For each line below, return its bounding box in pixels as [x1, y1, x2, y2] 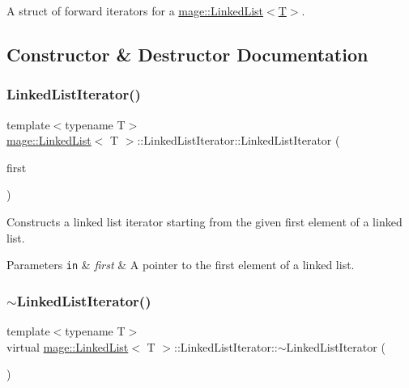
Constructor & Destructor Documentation [6, 41, 369, 66]
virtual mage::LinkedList [6, 338, 129, 355]
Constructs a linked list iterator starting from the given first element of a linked [6, 213, 403, 230]
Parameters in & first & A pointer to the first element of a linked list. [6, 256, 355, 273]
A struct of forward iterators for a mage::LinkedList [6, 2, 264, 19]
